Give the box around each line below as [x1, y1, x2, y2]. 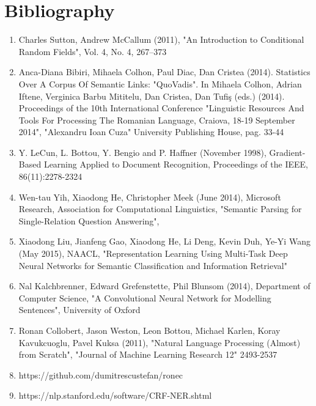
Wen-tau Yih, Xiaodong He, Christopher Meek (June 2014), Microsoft [18, 190, 281, 203]
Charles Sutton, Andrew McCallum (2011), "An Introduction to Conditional [18, 33, 304, 46]
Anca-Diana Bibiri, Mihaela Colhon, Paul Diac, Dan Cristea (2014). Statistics [18, 65, 310, 78]
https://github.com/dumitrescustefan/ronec [18, 368, 183, 381]
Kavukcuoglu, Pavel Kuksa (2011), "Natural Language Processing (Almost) [18, 336, 301, 349]
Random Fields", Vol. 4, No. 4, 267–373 [18, 45, 167, 57]
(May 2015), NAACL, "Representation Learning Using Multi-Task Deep [18, 247, 288, 260]
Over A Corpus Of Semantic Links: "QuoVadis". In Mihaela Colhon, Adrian [18, 77, 302, 90]
